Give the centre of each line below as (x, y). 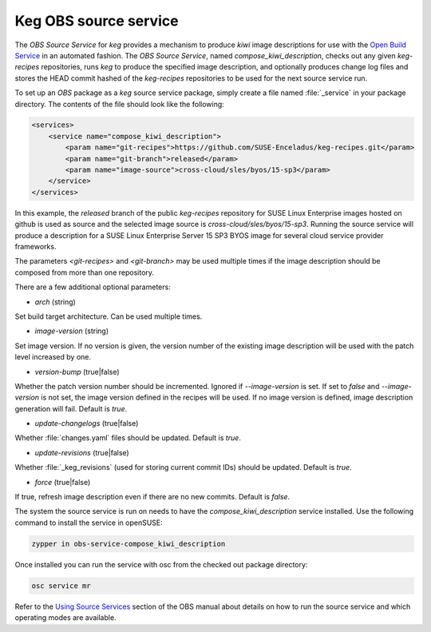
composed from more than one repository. (85, 272)
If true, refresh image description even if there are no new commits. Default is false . (152, 497)
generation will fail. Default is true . (71, 408)
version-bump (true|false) (77, 372)
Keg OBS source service (97, 21)
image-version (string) (72, 331)
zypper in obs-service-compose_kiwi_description (129, 544)
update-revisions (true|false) (82, 452)
